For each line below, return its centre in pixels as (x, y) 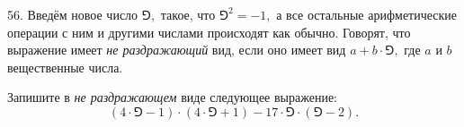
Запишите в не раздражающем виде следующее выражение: (173, 97)
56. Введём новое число (73, 14)
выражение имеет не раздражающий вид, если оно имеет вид (177, 50)
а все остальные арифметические (367, 14)
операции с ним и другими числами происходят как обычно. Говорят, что (209, 32)
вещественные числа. (65, 67)
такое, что (188, 14)
